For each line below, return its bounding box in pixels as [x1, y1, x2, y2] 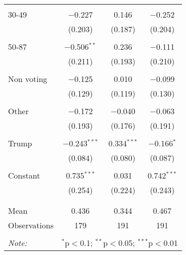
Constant [8, 169, 40, 181]
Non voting [8, 73, 47, 84]
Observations [8, 219, 54, 231]
